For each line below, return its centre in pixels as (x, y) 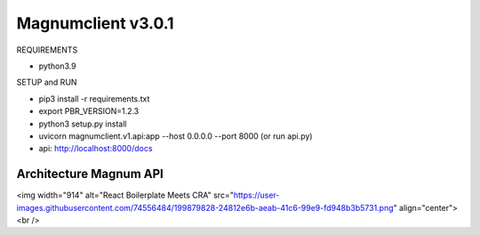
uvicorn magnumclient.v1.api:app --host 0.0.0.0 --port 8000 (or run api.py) (176, 136)
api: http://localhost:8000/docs (96, 149)
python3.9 (57, 66)
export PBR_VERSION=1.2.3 (89, 111)
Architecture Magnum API (90, 174)
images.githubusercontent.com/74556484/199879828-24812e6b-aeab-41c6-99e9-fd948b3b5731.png (205, 207)
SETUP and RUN (47, 82)
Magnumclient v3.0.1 (95, 23)
